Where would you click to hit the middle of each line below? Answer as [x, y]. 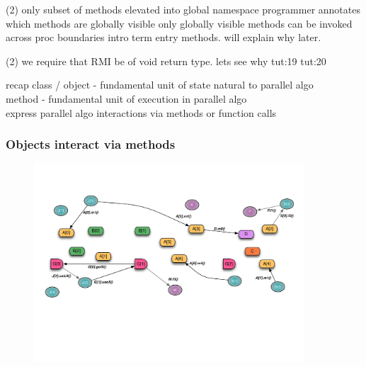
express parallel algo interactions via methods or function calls [141, 112]
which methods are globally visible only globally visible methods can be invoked [179, 23]
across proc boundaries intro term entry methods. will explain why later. [164, 37]
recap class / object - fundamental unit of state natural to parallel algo [160, 85]
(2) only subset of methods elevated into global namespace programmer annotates [183, 9]
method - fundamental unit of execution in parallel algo [126, 98]
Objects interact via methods [91, 144]
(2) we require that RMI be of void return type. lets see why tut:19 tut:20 [166, 61]
